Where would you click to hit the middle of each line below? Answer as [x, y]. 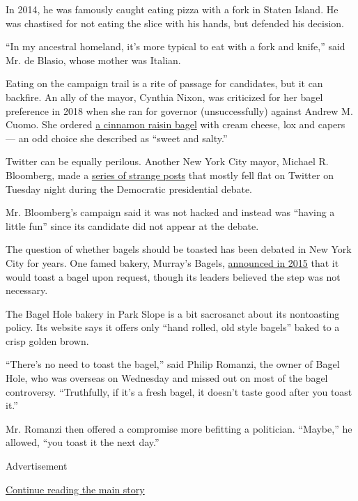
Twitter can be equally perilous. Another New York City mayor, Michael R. [167, 161]
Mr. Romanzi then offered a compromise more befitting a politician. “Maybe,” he [179, 428]
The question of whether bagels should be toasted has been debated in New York [179, 249]
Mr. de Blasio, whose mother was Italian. [93, 60]
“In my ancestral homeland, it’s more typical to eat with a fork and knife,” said [176, 46]
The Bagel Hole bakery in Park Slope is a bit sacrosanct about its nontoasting [173, 313]
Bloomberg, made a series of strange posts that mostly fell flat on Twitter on [170, 175]
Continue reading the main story [75, 489]
